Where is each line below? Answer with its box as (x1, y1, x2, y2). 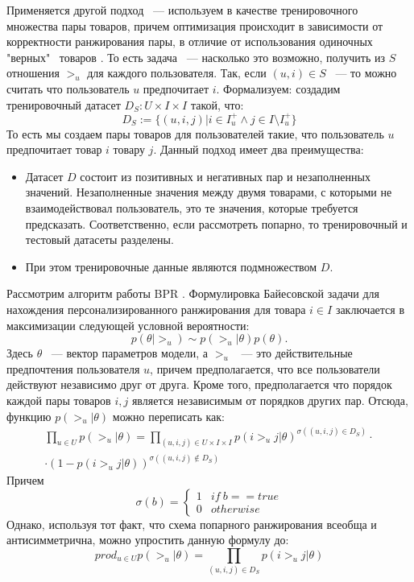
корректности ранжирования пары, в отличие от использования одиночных (6, 33, 373, 50)
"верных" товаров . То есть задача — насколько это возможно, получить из (6, 48, 386, 65)
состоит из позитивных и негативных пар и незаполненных (80, 167, 371, 184)
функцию (6, 407, 52, 424)
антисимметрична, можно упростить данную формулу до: (6, 531, 289, 548)
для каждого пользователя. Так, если (87, 64, 267, 81)
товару (113, 141, 145, 158)
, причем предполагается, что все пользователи (150, 360, 380, 377)
